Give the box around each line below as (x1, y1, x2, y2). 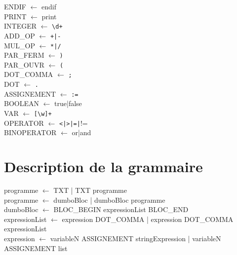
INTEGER (4, 21, 37, 31)
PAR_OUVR (4, 59, 44, 70)
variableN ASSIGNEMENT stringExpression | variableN (50, 233, 221, 244)
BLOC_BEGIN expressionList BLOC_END (53, 204, 189, 215)
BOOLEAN (4, 98, 39, 109)
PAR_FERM (4, 50, 44, 60)
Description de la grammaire (4, 156, 203, 177)
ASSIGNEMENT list (4, 243, 68, 253)
